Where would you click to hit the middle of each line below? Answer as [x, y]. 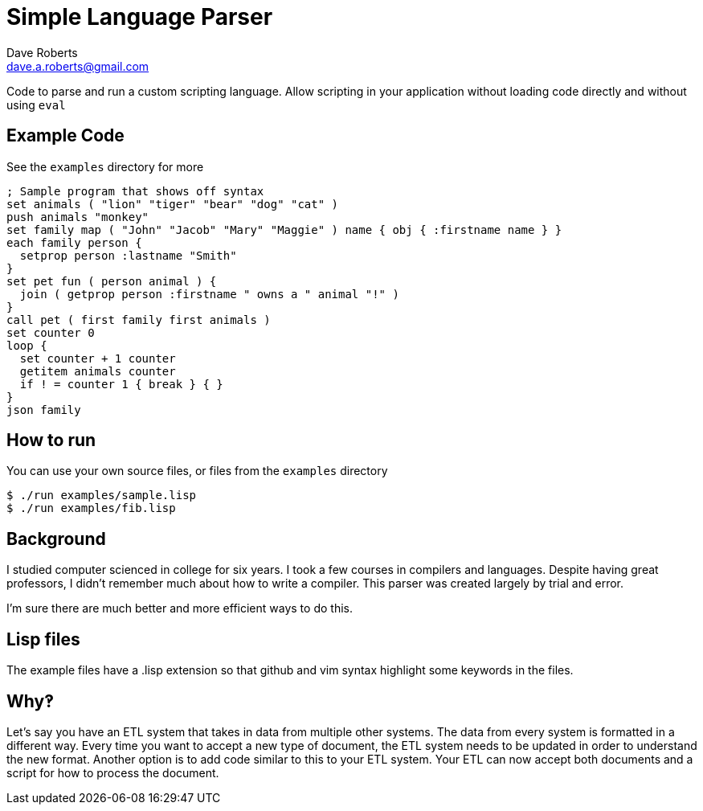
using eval [36, 104]
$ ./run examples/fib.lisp [91, 508]
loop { [27, 345]
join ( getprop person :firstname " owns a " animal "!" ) [209, 294]
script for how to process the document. [113, 772]
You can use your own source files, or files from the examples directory [197, 471]
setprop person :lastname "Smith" [128, 255]
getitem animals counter [98, 371]
